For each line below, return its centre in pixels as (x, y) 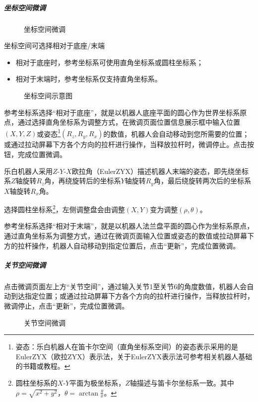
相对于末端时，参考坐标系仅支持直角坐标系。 (89, 79)
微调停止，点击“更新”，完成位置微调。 (66, 305)
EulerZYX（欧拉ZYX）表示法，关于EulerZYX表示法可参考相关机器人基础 (134, 356)
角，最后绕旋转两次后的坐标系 (202, 181)
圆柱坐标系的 (36, 382)
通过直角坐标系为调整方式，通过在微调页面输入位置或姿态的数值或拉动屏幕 (126, 236)
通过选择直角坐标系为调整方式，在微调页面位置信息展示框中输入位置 (129, 122)
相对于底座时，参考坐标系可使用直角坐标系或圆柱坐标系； (109, 62)
